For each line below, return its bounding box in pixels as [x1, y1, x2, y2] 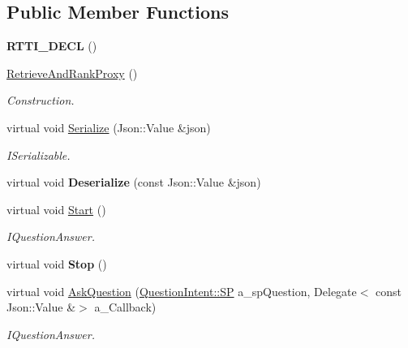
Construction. [6, 92, 75, 109]
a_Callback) [94, 299, 157, 316]
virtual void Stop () [6, 255, 107, 272]
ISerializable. [6, 146, 71, 163]
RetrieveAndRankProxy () [6, 64, 138, 81]
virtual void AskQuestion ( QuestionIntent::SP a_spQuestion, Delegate [6, 282, 357, 299]
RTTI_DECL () [6, 37, 97, 54]
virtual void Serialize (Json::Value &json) [6, 118, 211, 135]
